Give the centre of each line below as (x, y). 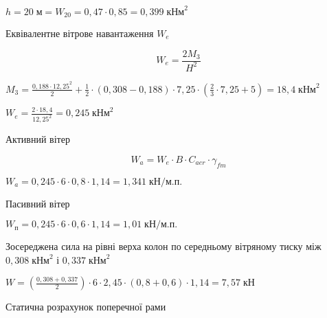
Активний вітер (38, 139)
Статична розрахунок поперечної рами (86, 307)
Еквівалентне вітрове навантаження (80, 33)
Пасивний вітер (38, 203)
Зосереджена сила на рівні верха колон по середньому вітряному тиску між (163, 246)
